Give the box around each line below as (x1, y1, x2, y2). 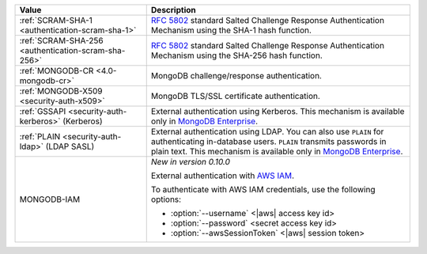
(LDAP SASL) (45, 141, 95, 152)
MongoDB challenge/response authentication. (150, 70, 322, 81)
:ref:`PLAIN (19, 131, 61, 142)
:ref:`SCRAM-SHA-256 (19, 36, 104, 46)
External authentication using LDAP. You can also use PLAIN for (150, 127, 384, 137)
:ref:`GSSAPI (19, 106, 66, 116)
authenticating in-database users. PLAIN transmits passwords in (150, 136, 387, 146)
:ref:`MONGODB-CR (19, 66, 94, 76)
